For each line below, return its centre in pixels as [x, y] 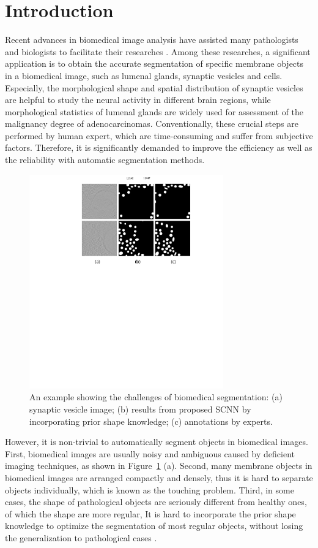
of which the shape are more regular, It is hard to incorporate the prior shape [150, 513]
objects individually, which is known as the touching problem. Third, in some [150, 489]
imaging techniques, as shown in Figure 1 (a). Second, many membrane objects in [159, 466]
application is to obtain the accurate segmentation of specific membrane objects [154, 63]
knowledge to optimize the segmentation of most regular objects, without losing [154, 526]
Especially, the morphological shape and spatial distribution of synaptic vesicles [154, 87]
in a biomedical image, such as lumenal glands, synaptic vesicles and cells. [144, 75]
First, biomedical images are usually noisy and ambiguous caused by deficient [150, 453]
